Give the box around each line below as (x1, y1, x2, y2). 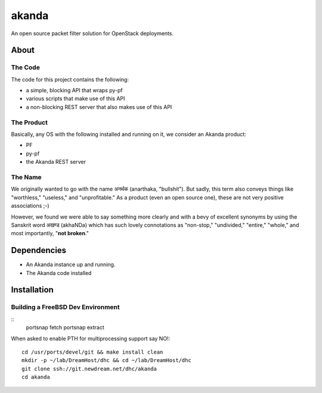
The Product (11, 118, 48, 126)
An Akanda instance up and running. (26, 261, 116, 268)
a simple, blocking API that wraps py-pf (26, 87, 123, 94)
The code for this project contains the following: (11, 76, 129, 83)
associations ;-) (11, 202, 50, 210)
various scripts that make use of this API (26, 95, 125, 102)
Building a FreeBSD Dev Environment (11, 303, 120, 311)
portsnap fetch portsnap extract (26, 324, 104, 331)
